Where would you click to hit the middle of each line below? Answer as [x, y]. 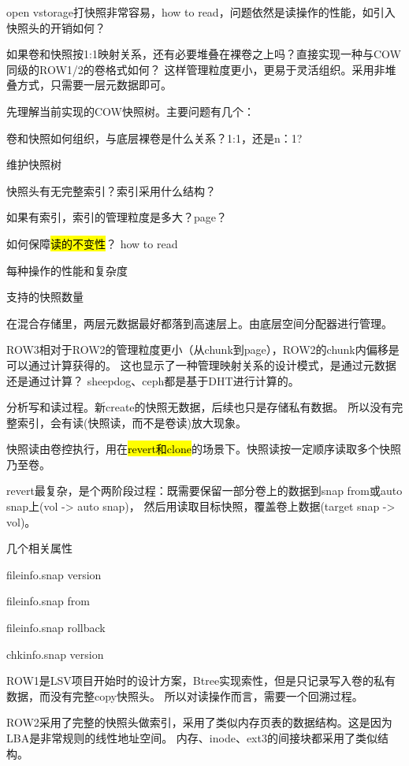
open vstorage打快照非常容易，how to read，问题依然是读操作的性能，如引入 [201, 12]
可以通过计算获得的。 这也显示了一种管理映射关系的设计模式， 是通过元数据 [201, 364]
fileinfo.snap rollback [56, 628]
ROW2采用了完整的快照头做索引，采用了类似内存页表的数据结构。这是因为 [199, 722]
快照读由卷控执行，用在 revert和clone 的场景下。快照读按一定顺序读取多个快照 [204, 449]
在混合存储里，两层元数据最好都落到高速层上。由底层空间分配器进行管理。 [199, 323]
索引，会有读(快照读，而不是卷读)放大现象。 [132, 422]
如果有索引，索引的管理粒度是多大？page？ [117, 217]
